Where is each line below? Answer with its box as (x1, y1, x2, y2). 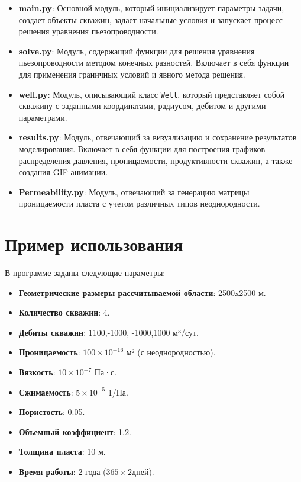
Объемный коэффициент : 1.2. (18, 425, 131, 438)
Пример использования (5, 232, 183, 256)
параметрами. (18, 111, 67, 123)
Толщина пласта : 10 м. (18, 445, 106, 458)
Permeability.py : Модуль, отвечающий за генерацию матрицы (18, 185, 250, 198)
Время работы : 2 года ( (18, 465, 106, 478)
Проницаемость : (18, 346, 80, 358)
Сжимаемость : (18, 385, 73, 398)
